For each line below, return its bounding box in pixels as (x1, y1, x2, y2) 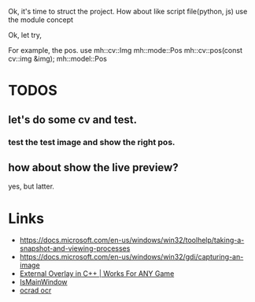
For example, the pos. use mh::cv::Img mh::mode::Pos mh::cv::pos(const (8, 46, 242, 54)
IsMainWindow (19, 278, 68, 287)
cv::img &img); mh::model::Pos (8, 54, 108, 63)
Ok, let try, (8, 31, 42, 39)
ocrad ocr (19, 285, 52, 295)
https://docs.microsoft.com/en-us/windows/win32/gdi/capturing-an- (19, 252, 244, 262)
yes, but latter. (8, 181, 55, 192)
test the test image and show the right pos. (8, 136, 176, 147)
